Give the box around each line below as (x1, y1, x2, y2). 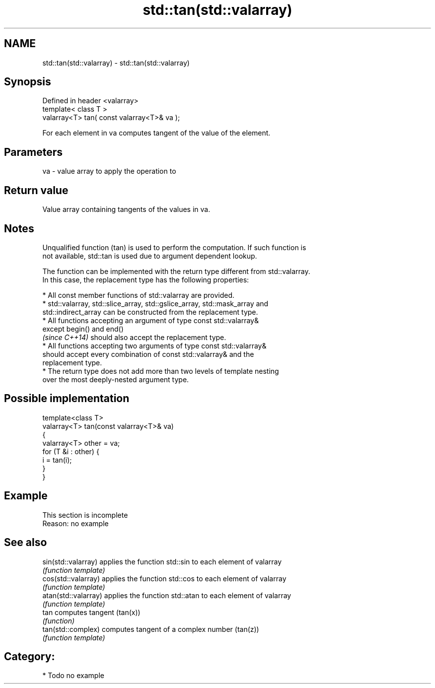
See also (4, 536, 47, 549)
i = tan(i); (42, 455, 72, 464)
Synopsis (4, 75, 51, 88)
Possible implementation (4, 392, 130, 405)
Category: (4, 650, 55, 663)
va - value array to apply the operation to (42, 167, 176, 176)
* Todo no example (42, 671, 104, 680)
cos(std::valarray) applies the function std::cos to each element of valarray (42, 574, 287, 583)
